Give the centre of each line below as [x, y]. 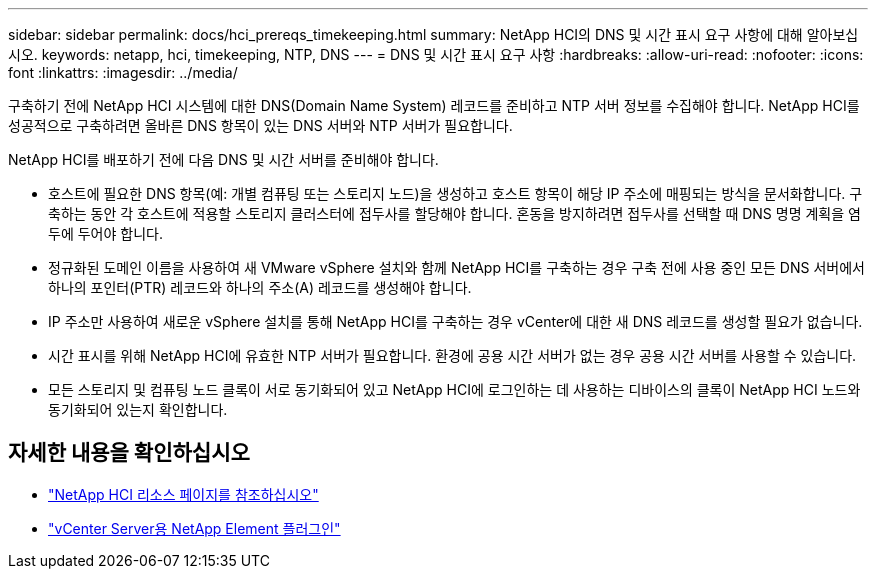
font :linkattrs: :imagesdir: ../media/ [123, 72]
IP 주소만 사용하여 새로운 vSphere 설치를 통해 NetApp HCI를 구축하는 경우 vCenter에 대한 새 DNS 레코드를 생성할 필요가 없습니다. [455, 321]
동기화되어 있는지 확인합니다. [138, 409]
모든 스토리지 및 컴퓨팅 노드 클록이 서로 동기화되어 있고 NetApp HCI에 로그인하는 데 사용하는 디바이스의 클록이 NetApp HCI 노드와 [454, 389]
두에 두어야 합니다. [105, 233]
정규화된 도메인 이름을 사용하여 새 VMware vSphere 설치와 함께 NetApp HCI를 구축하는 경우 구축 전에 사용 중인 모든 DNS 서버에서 [456, 267]
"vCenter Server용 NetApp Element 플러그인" [194, 528]
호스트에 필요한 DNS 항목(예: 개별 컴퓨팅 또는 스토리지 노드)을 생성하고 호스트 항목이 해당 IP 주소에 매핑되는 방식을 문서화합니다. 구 [455, 193]
